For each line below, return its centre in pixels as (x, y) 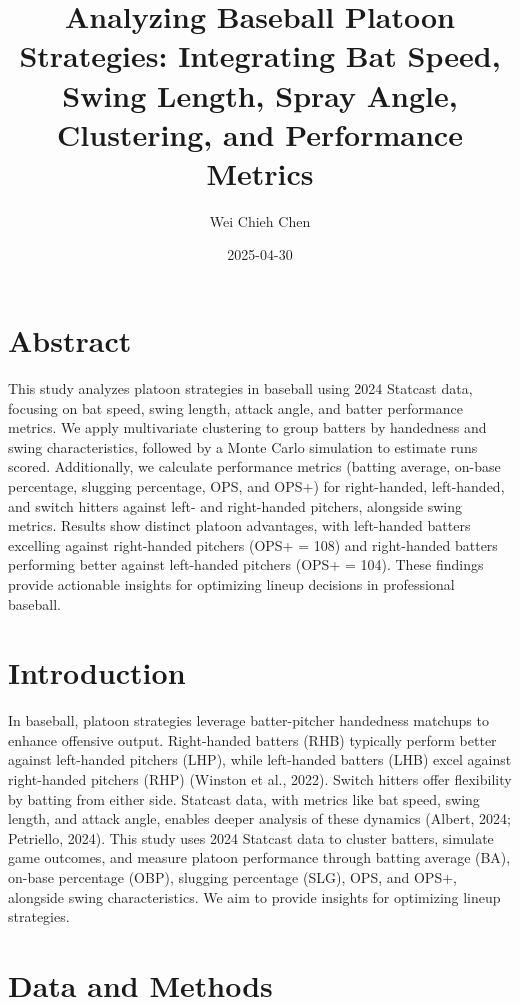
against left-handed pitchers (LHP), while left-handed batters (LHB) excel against (260, 759)
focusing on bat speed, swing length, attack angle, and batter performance (235, 407)
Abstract (70, 340)
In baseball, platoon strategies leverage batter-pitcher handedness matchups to (248, 720)
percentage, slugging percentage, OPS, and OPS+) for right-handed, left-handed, (256, 485)
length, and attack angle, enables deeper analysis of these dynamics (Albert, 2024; (259, 818)
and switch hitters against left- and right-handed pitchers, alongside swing (235, 505)
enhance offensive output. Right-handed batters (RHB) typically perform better (252, 739)
